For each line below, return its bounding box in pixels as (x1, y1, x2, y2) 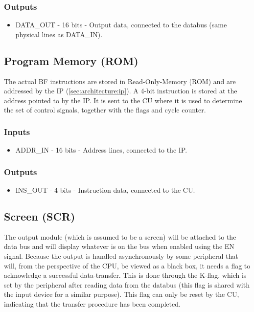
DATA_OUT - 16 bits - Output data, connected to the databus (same (15, 20, 227, 30)
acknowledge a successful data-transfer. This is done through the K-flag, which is (4, 270, 247, 280)
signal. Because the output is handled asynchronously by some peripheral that (4, 251, 238, 261)
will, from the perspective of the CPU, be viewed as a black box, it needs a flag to (4, 260, 251, 270)
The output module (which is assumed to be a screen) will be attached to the (4, 231, 236, 242)
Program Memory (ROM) (4, 53, 139, 68)
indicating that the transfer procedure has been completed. (4, 298, 181, 309)
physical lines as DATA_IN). (15, 29, 103, 39)
